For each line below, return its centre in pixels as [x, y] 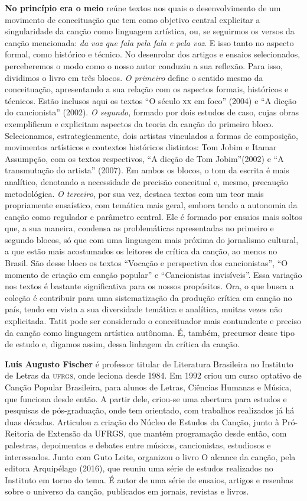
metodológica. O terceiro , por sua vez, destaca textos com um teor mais [134, 193]
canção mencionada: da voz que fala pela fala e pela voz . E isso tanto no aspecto [149, 42]
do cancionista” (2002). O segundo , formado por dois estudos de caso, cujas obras [152, 112]
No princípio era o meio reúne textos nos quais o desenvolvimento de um [143, 8]
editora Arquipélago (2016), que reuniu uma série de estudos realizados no [139, 468]
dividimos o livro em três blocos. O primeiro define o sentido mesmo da [134, 77]
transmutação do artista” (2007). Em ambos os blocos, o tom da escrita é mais [147, 170]
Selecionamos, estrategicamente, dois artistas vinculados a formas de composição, [151, 135]
